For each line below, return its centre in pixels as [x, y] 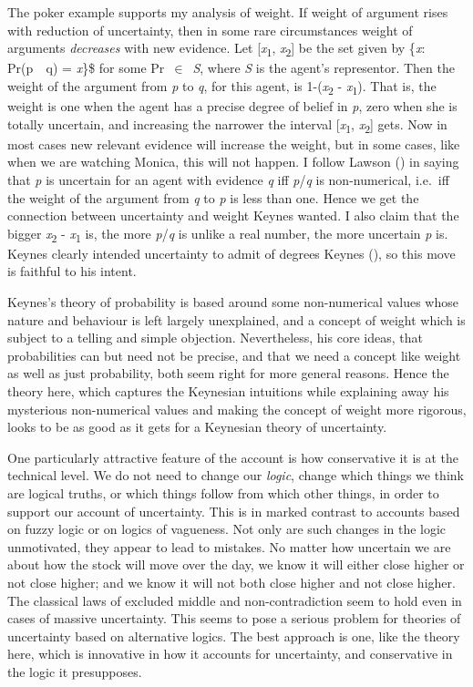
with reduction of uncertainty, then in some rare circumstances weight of [210, 30]
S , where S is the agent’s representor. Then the [324, 68]
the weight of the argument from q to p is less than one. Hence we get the [213, 197]
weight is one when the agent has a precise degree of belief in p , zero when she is [232, 106]
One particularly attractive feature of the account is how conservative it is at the [233, 457]
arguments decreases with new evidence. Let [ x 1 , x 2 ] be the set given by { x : [216, 49]
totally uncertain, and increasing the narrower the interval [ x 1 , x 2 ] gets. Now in [227, 125]
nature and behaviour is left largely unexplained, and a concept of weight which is [236, 319]
